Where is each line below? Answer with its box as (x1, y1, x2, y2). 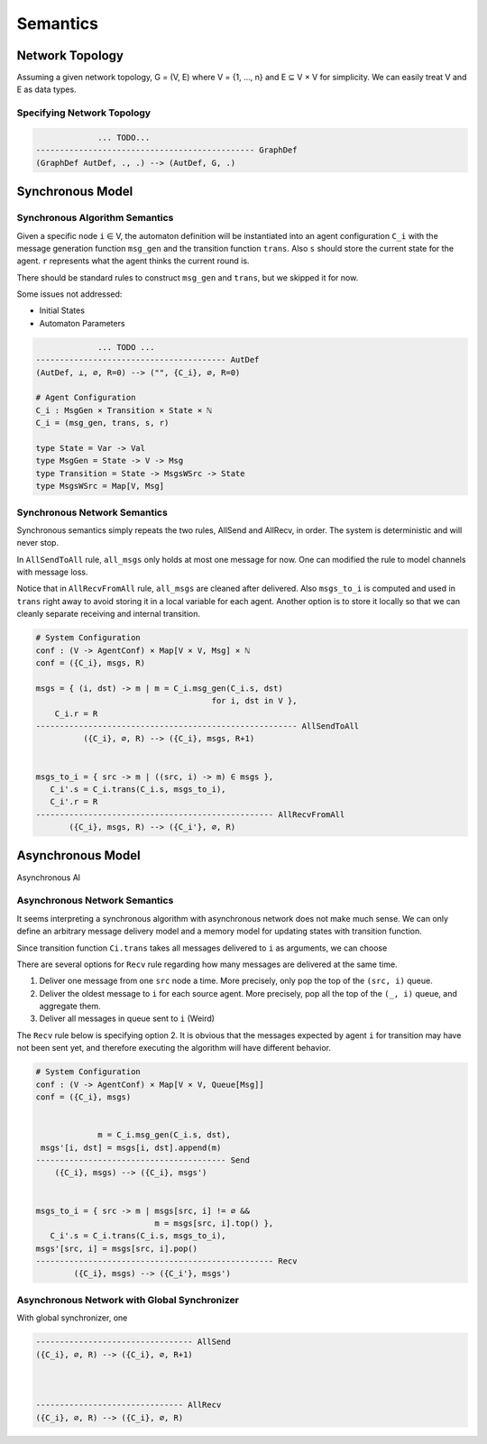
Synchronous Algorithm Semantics (16, 212, 174, 225)
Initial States (39, 305, 86, 316)
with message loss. (16, 566, 88, 577)
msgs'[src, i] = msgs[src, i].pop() (35, 1243, 198, 1254)
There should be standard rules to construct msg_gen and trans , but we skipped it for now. (16, 271, 359, 283)
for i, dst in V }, (211, 695, 298, 706)
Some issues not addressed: (16, 289, 123, 299)
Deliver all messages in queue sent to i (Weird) (39, 1013, 216, 1024)
